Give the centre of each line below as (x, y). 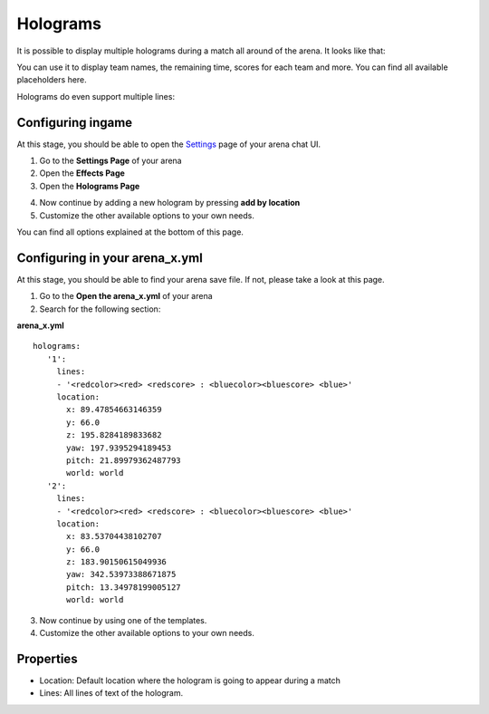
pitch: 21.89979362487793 (124, 460)
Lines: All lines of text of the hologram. (111, 693)
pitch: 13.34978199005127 (124, 587)
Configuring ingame (75, 122)
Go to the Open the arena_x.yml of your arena (126, 296)
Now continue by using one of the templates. (123, 620)
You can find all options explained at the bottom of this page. (130, 232)
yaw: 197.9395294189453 (119, 448)
